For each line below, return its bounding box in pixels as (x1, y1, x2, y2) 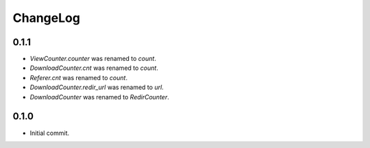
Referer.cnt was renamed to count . (29, 73, 128, 82)
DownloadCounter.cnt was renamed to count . (29, 64, 159, 72)
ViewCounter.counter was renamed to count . (29, 55, 157, 63)
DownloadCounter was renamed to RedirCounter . (29, 92, 169, 101)
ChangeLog (12, 10, 80, 25)
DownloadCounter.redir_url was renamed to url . (29, 83, 164, 92)
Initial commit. (29, 129, 70, 137)
